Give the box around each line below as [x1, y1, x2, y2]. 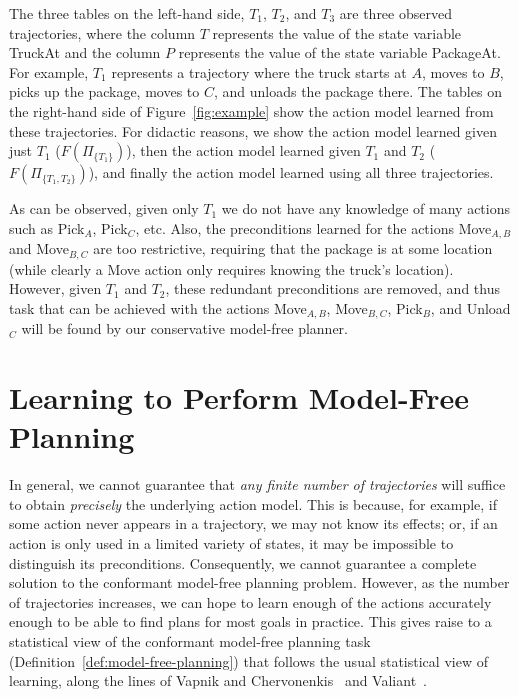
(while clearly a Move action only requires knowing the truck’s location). [9, 258, 454, 279]
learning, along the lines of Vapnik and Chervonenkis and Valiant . [9, 670, 427, 691]
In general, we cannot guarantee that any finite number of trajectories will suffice [9, 474, 506, 495]
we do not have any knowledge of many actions [221, 198, 511, 219]
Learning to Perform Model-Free [9, 377, 470, 418]
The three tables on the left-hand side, [9, 3, 245, 23]
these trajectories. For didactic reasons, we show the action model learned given [9, 120, 498, 141]
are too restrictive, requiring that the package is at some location [93, 238, 493, 259]
